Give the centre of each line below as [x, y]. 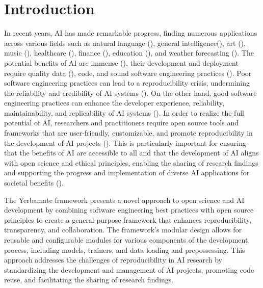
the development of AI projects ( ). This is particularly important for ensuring [125, 142]
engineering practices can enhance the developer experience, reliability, [114, 103]
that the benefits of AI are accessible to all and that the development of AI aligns [131, 153]
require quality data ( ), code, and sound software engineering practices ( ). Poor [128, 73]
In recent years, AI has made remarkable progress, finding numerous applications [131, 33]
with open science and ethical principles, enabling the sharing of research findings [131, 162]
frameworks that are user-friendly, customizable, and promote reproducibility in [128, 133]
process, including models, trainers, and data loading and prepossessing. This [125, 250]
